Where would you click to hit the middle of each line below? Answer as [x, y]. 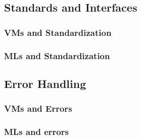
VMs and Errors [38, 108]
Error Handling [45, 83]
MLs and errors [36, 132]
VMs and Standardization [58, 32]
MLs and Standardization [57, 55]
